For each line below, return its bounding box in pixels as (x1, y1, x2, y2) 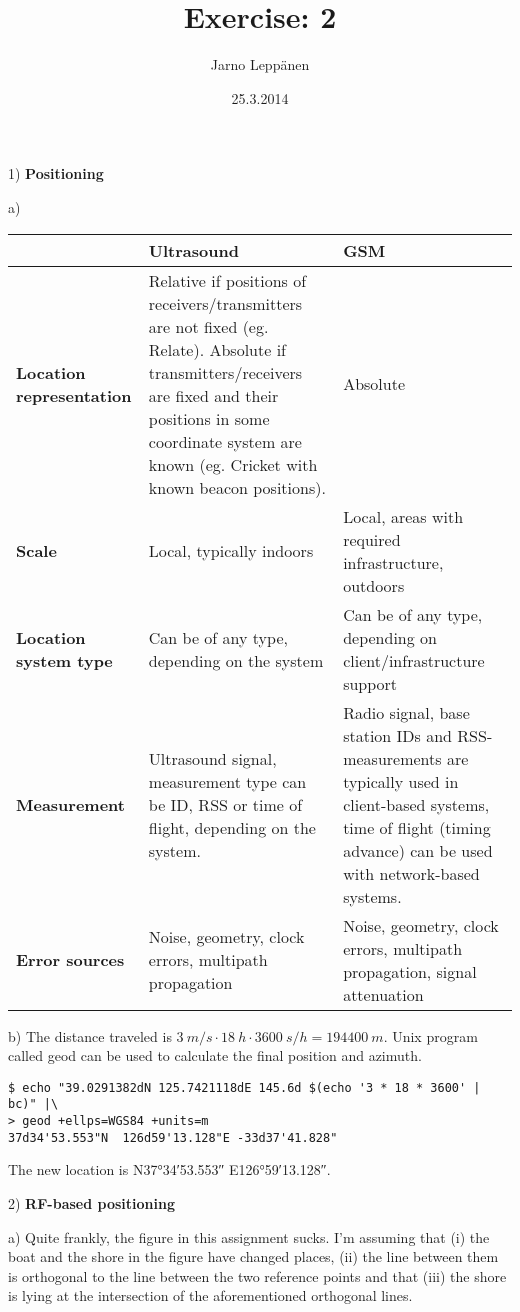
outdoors (343, 573, 405, 597)
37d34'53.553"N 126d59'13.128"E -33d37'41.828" (8, 1130, 338, 1145)
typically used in (343, 769, 459, 793)
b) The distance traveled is (8, 1025, 172, 1046)
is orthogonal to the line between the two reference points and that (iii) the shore (8, 1265, 507, 1286)
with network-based (343, 861, 480, 885)
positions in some (148, 406, 270, 430)
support (343, 671, 398, 695)
